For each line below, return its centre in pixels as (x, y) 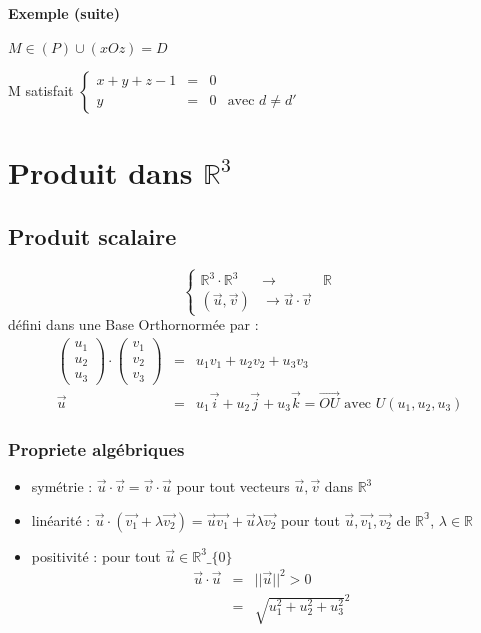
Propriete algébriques (96, 448)
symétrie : (62, 486)
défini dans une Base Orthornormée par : (133, 324)
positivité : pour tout (96, 555)
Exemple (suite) (64, 12)
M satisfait (41, 89)
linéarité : (61, 519)
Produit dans (100, 171)
